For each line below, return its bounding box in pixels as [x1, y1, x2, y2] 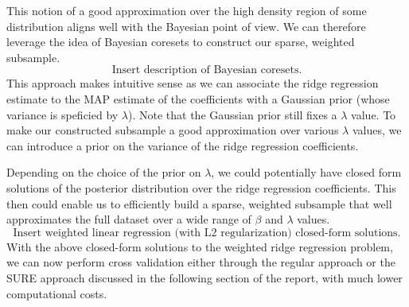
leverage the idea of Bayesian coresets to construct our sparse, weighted [6, 33, 355, 50]
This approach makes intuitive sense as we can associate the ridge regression [6, 75, 379, 91]
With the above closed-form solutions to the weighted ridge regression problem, [6, 238, 393, 255]
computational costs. [6, 285, 107, 301]
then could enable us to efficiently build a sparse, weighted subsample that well [6, 195, 392, 212]
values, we [352, 122, 402, 138]
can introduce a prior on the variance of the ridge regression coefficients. [6, 137, 359, 153]
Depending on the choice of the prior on [6, 164, 201, 181]
